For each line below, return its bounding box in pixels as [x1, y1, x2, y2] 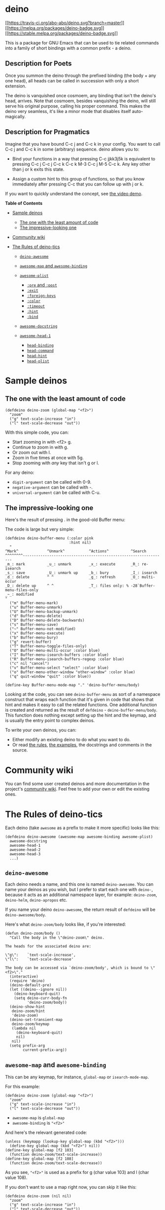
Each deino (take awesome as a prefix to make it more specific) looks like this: [5, 825, 160, 831]
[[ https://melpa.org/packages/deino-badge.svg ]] [5, 25, 104, 31]
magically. [5, 113, 26, 119]
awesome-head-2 [9, 847, 41, 852]
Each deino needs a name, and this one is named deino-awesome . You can [5, 881, 154, 887]
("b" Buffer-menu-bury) [9, 635, 58, 640]
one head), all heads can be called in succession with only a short [5, 77, 139, 83]
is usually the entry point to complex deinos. [5, 718, 95, 723]
